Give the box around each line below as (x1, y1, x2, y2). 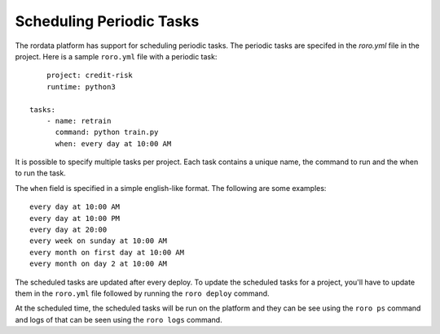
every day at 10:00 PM (29, 214, 121, 223)
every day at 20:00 (29, 225, 108, 235)
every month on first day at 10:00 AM (29, 248, 185, 257)
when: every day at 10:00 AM (55, 139, 172, 148)
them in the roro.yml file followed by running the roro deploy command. (15, 288, 270, 298)
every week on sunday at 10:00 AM (29, 236, 167, 245)
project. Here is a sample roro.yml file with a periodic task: (15, 51, 218, 61)
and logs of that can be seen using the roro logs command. (15, 314, 223, 324)
